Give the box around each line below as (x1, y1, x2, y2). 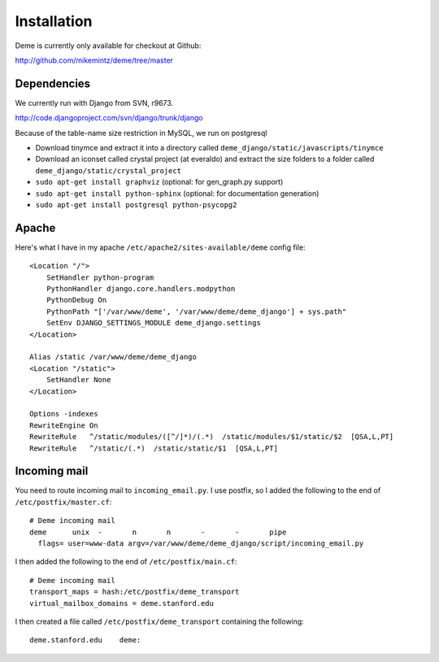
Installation (15, 12, 93, 30)
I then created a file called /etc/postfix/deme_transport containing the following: (15, 616, 304, 626)
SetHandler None (46, 375, 111, 385)
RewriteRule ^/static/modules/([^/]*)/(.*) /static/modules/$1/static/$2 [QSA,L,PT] (29, 432, 394, 442)
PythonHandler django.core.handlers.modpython (46, 285, 236, 294)
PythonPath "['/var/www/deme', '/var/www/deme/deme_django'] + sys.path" (46, 307, 347, 316)
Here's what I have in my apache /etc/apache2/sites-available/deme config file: (15, 242, 306, 252)
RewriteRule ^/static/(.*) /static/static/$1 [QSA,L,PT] (29, 443, 278, 453)
